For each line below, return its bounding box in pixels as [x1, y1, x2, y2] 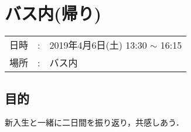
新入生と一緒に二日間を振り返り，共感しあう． [5, 116, 184, 128]
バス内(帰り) [5, 1, 102, 25]
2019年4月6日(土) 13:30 [49, 38, 147, 52]
